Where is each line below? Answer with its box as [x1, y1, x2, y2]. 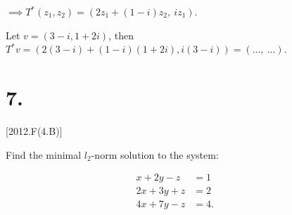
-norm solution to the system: [91, 147, 219, 162]
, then [108, 27, 134, 42]
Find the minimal [6, 147, 82, 162]
